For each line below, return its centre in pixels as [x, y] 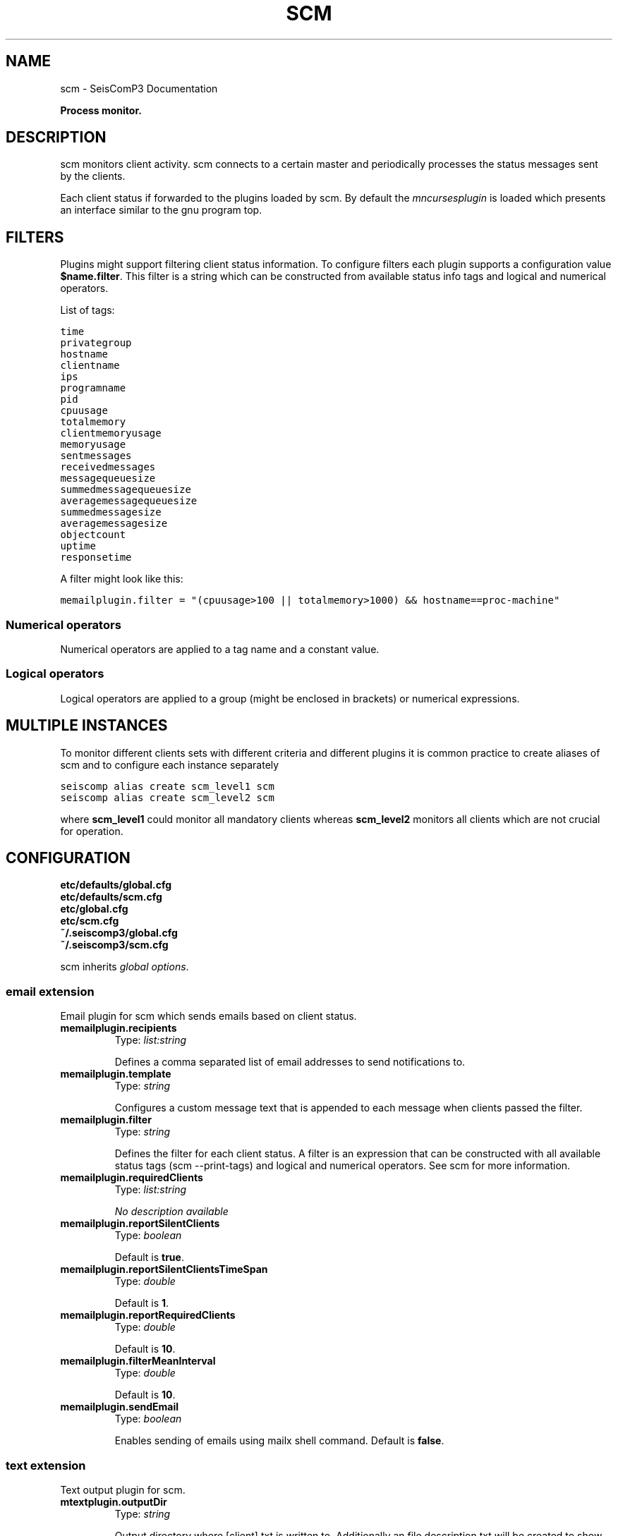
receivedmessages [108, 467]
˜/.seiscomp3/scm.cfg [114, 945]
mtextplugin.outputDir [114, 1501]
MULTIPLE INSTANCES [87, 726]
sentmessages [96, 456]
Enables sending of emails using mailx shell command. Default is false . [279, 1441]
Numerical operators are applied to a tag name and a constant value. [220, 650]
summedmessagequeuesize [126, 490]
